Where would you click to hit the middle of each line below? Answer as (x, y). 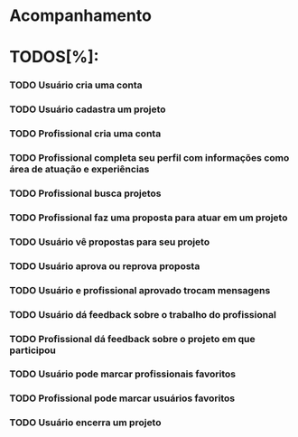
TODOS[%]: (54, 57)
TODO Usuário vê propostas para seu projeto (110, 242)
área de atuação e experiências (79, 170)
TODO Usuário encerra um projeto (85, 423)
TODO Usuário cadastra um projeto (88, 109)
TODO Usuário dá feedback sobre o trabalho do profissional (143, 314)
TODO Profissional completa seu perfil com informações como (149, 158)
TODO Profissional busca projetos (85, 193)
